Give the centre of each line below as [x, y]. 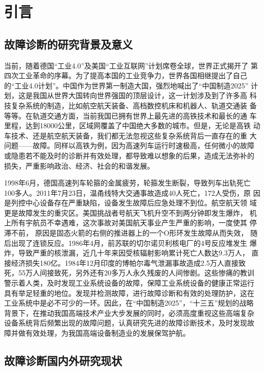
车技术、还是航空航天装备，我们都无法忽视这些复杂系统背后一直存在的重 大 [130, 135]
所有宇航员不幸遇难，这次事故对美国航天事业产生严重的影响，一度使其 [129, 223]
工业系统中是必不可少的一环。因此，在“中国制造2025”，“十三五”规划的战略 [129, 303]
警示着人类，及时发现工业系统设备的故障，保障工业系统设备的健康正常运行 [129, 283]
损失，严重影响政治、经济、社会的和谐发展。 [79, 165]
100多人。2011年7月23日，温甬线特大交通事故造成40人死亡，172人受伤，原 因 [132, 192]
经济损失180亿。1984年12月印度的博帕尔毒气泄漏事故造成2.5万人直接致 [128, 262]
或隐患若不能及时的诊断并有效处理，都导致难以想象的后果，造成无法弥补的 [129, 155]
